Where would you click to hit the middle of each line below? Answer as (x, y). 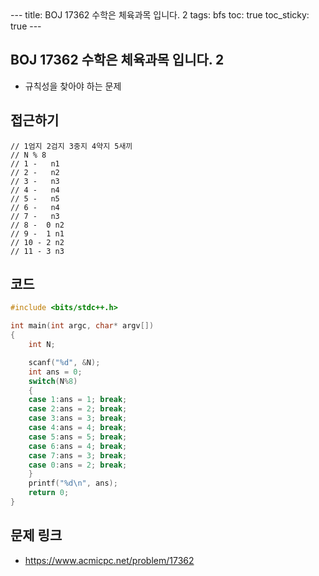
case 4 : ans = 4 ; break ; (78, 428)
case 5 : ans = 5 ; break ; (78, 437)
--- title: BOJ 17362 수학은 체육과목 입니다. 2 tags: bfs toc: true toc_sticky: (160, 15)
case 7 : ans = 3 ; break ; (78, 455)
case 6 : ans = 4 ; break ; (78, 446)
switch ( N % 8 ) (53, 381)
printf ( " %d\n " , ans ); (73, 483)
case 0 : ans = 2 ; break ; (78, 465)
